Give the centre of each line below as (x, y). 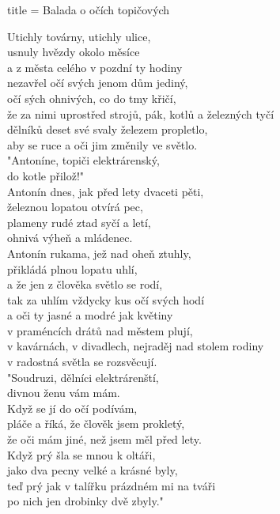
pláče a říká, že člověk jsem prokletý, (96, 423)
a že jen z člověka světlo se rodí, (85, 284)
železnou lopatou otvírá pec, (75, 207)
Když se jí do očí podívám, (72, 408)
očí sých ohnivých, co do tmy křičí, (92, 98)
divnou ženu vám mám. (64, 393)
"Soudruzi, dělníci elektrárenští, (83, 377)
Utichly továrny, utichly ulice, (79, 36)
